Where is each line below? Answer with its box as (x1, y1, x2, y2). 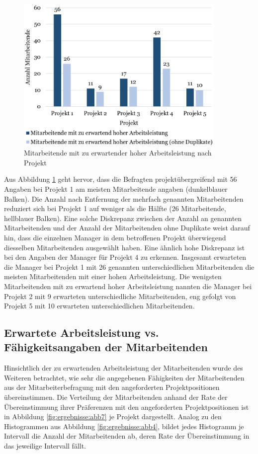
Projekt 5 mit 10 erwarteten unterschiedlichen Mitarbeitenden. (4, 301, 195, 311)
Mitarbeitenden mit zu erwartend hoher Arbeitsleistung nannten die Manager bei (4, 281, 252, 291)
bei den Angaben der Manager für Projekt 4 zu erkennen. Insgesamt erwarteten (4, 252, 247, 262)
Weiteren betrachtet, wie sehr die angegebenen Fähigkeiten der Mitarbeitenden (4, 372, 245, 382)
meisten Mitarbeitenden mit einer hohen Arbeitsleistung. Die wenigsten (4, 271, 222, 282)
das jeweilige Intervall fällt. (4, 441, 86, 451)
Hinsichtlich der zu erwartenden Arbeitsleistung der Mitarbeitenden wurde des (4, 363, 243, 373)
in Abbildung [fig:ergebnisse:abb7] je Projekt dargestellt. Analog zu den (4, 411, 222, 422)
